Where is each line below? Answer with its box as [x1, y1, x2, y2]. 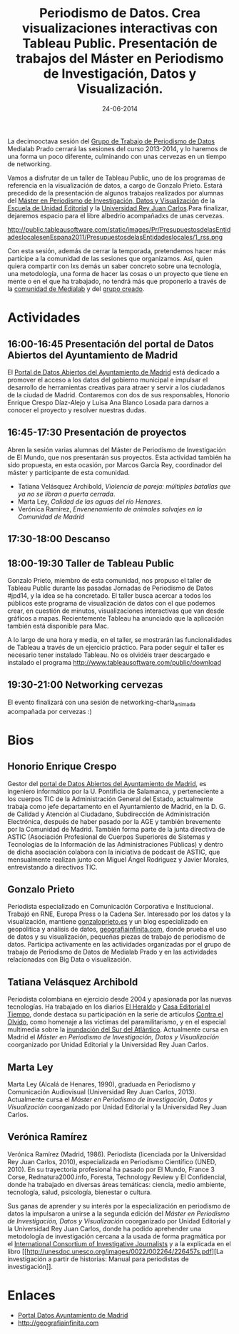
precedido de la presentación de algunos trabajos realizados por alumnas [7, 188, 224, 197]
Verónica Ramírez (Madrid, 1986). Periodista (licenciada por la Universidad [7, 1150, 226, 1159]
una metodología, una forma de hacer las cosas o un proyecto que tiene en [7, 269, 228, 278]
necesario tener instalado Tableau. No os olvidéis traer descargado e [7, 651, 210, 659]
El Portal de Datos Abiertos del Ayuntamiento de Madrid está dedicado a [7, 367, 220, 376]
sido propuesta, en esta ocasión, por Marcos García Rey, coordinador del [7, 460, 223, 469]
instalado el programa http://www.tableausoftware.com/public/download [7, 658, 221, 666]
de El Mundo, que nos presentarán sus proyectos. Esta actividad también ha [7, 453, 232, 462]
